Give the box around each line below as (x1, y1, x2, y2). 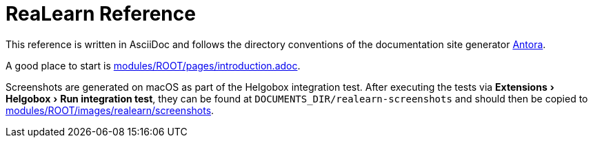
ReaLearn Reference (6, 2, 196, 25)
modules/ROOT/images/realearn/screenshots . (6, 104, 214, 116)
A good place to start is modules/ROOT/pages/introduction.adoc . (6, 59, 301, 71)
